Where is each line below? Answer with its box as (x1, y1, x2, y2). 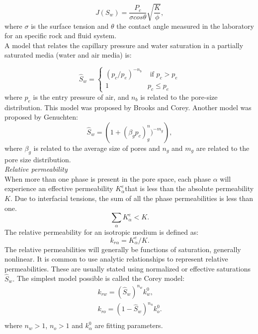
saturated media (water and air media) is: (4, 50, 132, 60)
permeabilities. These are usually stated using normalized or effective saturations (4, 263, 251, 273)
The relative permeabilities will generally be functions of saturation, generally (4, 244, 241, 254)
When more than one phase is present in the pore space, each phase (4, 173, 211, 184)
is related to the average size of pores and (33, 142, 160, 153)
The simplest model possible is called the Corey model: (16, 273, 185, 283)
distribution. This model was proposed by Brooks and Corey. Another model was (4, 102, 252, 112)
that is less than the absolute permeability (125, 183, 254, 194)
